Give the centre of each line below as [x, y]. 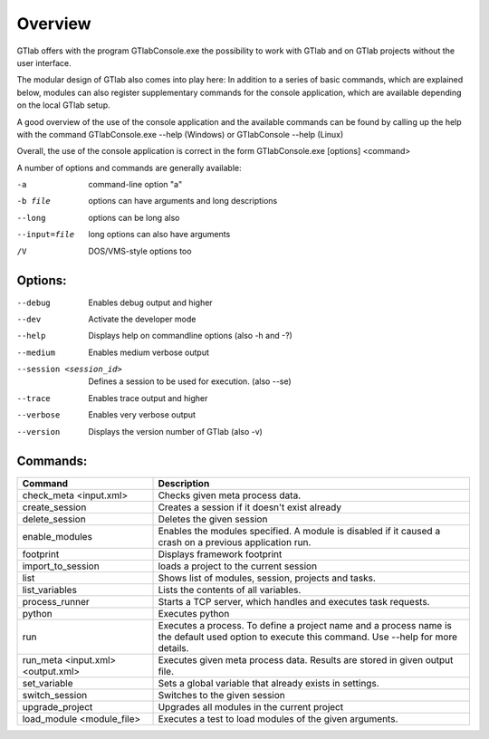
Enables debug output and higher [150, 302]
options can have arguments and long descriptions [183, 201]
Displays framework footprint [220, 554]
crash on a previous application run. [235, 542]
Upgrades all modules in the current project [251, 706]
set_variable [48, 683]
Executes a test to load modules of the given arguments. [278, 718]
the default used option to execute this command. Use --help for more [307, 637]
